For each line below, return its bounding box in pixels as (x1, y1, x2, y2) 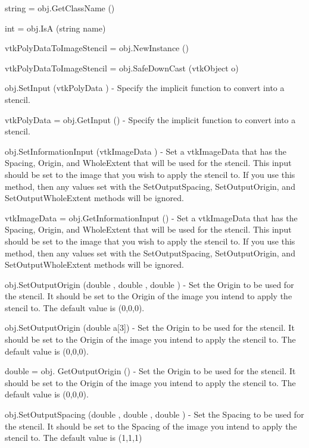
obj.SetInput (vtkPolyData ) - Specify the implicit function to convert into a (5, 82, 285, 94)
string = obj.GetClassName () (5, 2, 115, 14)
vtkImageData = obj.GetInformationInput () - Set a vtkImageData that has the (5, 211, 298, 224)
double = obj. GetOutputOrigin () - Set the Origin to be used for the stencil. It (5, 365, 296, 377)
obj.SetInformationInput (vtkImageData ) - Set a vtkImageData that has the (5, 145, 287, 157)
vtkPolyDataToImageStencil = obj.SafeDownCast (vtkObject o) (5, 61, 239, 74)
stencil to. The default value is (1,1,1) (5, 431, 142, 444)
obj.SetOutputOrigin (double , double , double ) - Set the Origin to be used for (5, 278, 294, 290)
